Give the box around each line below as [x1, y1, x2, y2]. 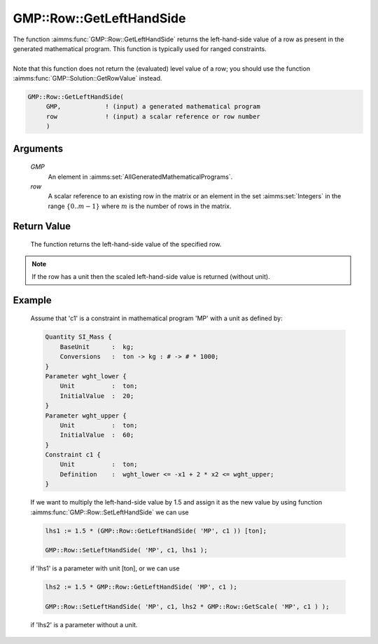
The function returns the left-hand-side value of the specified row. [30, 240, 222, 249]
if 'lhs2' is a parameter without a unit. [30, 621, 138, 629]
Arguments [13, 142, 64, 154]
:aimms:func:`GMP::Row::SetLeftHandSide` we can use [30, 508, 189, 516]
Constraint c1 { [45, 451, 101, 459]
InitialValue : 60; [59, 431, 134, 439]
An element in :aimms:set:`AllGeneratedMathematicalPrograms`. [48, 172, 233, 181]
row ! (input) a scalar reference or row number [45, 112, 260, 121]
